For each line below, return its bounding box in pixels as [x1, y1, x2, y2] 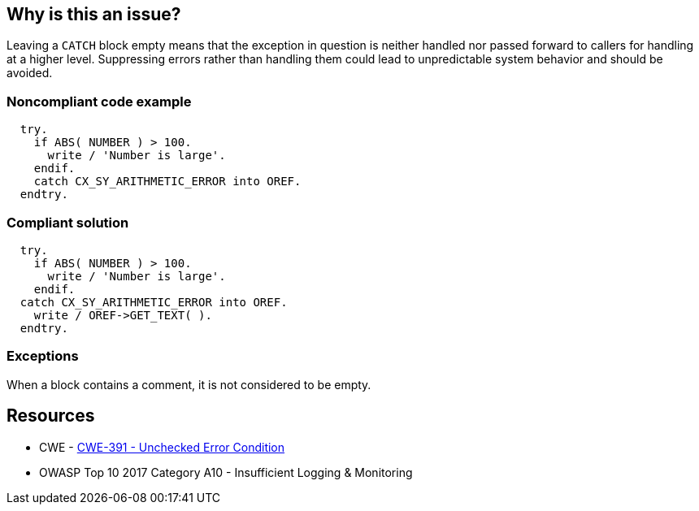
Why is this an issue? [7, 4, 181, 24]
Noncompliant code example [7, 93, 192, 110]
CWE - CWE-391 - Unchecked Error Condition [39, 440, 285, 454]
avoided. [7, 66, 53, 80]
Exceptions [7, 348, 79, 365]
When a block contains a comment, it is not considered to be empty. [7, 377, 371, 392]
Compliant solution [7, 214, 129, 231]
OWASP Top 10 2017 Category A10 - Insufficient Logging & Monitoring [39, 465, 413, 479]
